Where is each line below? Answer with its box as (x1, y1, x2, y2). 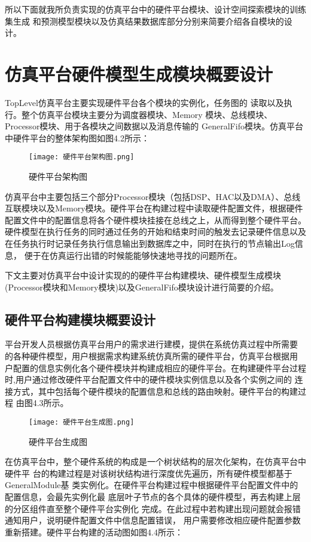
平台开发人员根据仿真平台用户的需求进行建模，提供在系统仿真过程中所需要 (5, 338, 298, 350)
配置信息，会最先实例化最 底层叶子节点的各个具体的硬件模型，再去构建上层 (5, 490, 301, 503)
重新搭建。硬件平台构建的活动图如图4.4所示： (5, 525, 183, 538)
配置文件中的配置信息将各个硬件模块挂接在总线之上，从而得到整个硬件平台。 (5, 213, 306, 226)
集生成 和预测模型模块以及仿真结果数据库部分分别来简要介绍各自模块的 (5, 14, 284, 27)
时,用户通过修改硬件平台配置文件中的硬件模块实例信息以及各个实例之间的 (5, 373, 292, 386)
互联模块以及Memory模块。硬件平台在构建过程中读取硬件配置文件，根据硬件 (5, 202, 303, 214)
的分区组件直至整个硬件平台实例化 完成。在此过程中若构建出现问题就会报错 (5, 502, 301, 514)
